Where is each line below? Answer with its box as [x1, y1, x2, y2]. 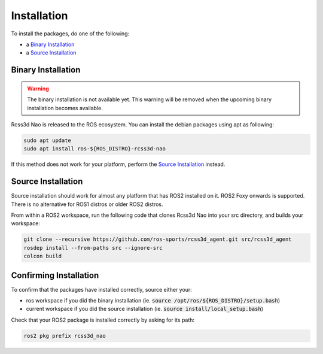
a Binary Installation [26, 41, 75, 48]
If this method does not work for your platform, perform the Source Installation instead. [11, 161, 226, 168]
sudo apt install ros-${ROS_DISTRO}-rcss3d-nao [23, 146, 166, 152]
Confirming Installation [11, 270, 99, 280]
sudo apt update [23, 137, 72, 144]
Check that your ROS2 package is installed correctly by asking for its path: [11, 316, 194, 323]
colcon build [23, 253, 62, 260]
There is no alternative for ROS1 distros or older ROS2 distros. [11, 201, 163, 208]
